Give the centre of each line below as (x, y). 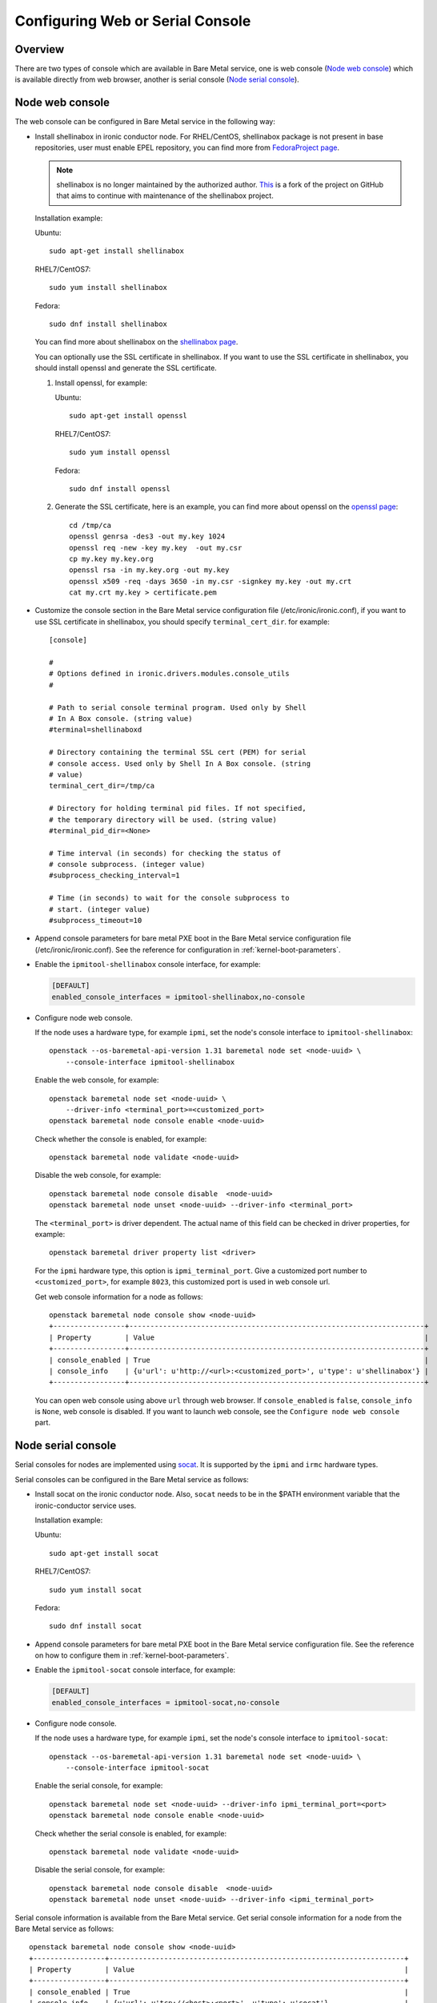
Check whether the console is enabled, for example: (121, 1139)
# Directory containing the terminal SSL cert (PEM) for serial (178, 752)
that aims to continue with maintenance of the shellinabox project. (165, 195)
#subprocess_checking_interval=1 (114, 876)
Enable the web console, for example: (97, 1080)
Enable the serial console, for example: (99, 1786)
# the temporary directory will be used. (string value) (163, 820)
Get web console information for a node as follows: (119, 1296)
